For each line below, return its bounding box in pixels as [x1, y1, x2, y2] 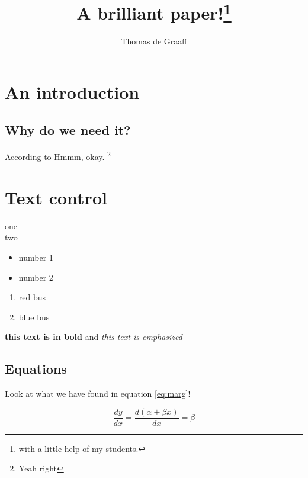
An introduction [5, 80, 140, 104]
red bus [18, 291, 46, 303]
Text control [5, 185, 107, 209]
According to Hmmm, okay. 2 [5, 149, 111, 163]
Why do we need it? [5, 120, 131, 139]
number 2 [18, 271, 53, 283]
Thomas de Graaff [121, 35, 187, 47]
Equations [5, 360, 67, 378]
